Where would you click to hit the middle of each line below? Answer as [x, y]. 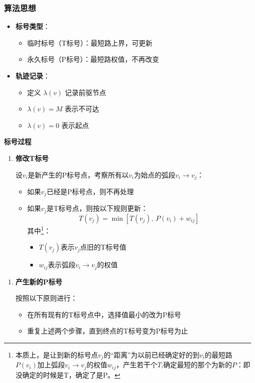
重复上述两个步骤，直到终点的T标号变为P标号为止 [108, 331]
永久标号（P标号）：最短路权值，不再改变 [93, 59]
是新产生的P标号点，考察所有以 [78, 174]
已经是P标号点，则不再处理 [90, 191]
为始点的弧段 [155, 174]
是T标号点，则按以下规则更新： [97, 208]
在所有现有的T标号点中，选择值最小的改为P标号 [104, 314]
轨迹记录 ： [33, 76]
